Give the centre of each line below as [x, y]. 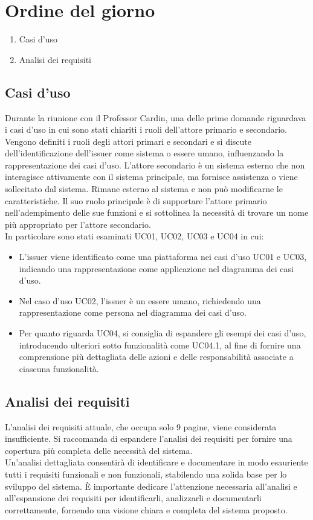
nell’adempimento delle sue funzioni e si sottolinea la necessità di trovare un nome [157, 212]
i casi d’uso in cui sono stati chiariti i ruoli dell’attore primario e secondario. [146, 129]
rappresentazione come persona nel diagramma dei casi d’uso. [133, 312]
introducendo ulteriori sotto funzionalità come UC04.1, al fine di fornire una [160, 345]
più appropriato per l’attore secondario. [78, 224]
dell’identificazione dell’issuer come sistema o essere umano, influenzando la [144, 153]
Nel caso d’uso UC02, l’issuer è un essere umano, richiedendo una [140, 300]
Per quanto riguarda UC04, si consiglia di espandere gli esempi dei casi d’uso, [163, 333]
